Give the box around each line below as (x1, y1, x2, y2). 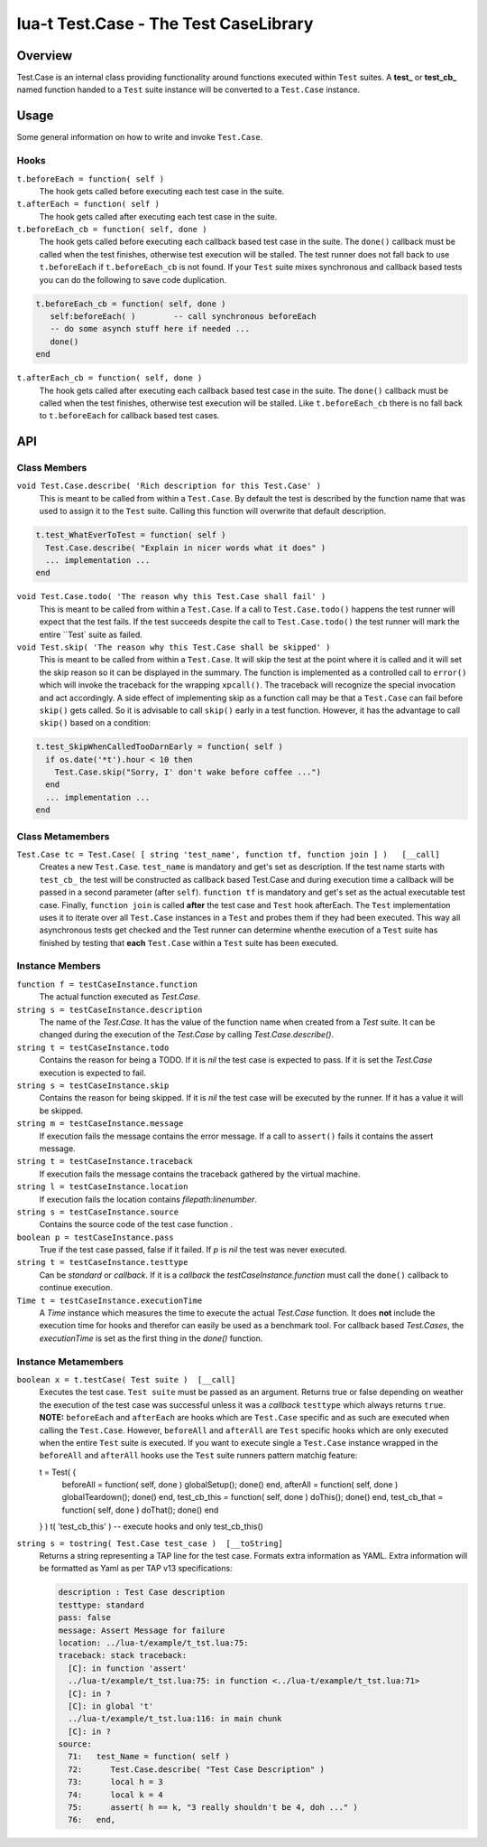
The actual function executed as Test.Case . (39, 991, 201, 1002)
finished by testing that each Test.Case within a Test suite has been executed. (39, 937, 338, 948)
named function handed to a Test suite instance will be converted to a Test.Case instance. (16, 84, 361, 95)
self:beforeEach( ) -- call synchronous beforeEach (50, 312, 317, 321)
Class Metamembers (16, 830, 110, 842)
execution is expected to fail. (39, 1067, 146, 1078)
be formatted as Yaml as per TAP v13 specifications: (39, 1563, 234, 1574)
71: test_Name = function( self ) (68, 1751, 230, 1762)
